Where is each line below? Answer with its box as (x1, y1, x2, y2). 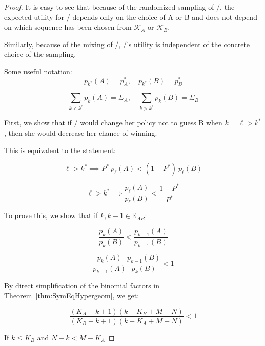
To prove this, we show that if (4, 210, 98, 221)
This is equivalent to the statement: (4, 144, 116, 155)
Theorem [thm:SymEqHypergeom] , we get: (4, 290, 139, 300)
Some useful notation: (4, 66, 72, 76)
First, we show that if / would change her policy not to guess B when (4, 117, 222, 128)
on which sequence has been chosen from (4, 21, 132, 32)
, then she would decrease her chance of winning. (4, 127, 157, 138)
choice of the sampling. (4, 49, 76, 59)
